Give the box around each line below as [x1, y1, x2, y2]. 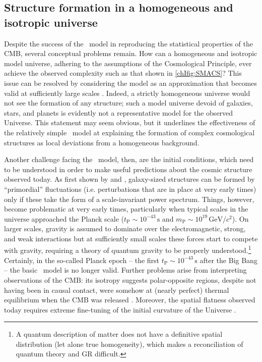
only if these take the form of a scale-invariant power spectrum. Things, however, [4, 193, 254, 204]
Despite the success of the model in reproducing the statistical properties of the [4, 38, 253, 48]
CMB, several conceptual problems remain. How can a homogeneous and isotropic [4, 48, 257, 59]
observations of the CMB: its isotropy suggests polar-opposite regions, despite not [4, 274, 256, 285]
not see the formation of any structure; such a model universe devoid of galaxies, [4, 97, 253, 108]
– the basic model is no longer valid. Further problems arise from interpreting [4, 265, 247, 275]
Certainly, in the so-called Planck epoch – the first [4, 254, 160, 265]
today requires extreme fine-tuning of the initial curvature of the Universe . [4, 304, 236, 315]
